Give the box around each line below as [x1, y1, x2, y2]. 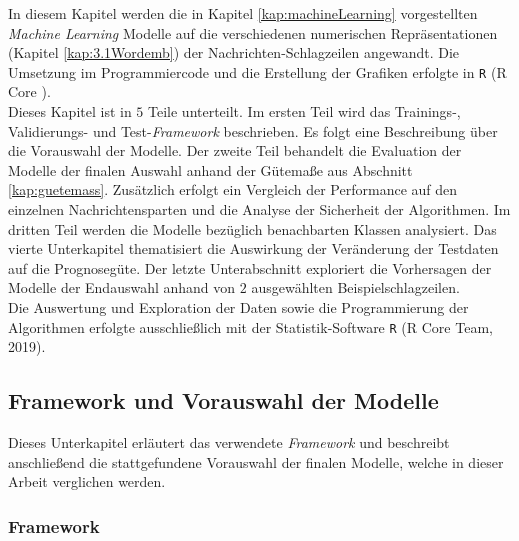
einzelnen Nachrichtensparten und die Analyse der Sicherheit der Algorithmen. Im [8, 199, 511, 219]
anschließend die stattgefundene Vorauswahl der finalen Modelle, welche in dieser [8, 451, 504, 472]
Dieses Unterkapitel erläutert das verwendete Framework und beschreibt [8, 432, 450, 453]
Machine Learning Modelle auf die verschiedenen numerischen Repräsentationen [8, 22, 498, 43]
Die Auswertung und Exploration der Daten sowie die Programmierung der [8, 296, 469, 317]
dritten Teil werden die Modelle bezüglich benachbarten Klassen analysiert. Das [8, 218, 497, 239]
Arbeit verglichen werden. [8, 471, 166, 492]
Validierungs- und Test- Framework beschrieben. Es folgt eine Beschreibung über [8, 120, 498, 141]
